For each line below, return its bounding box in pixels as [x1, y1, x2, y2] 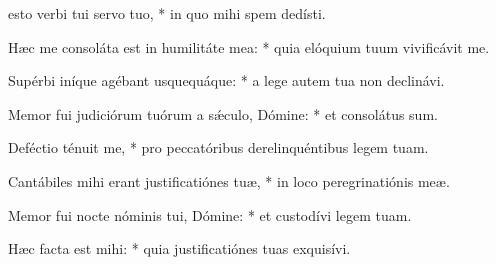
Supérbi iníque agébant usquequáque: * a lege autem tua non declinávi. [8, 70, 445, 91]
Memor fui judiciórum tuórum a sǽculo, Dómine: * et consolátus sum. [8, 103, 438, 124]
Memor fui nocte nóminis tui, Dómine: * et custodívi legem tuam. [8, 204, 412, 225]
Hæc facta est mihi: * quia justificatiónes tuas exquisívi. [8, 238, 351, 259]
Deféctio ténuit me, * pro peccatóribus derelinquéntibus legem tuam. [8, 137, 429, 158]
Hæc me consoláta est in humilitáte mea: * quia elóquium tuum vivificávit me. [8, 36, 490, 57]
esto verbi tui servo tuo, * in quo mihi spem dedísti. [8, 3, 326, 23]
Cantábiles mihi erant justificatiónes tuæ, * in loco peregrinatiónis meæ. [8, 170, 450, 191]
